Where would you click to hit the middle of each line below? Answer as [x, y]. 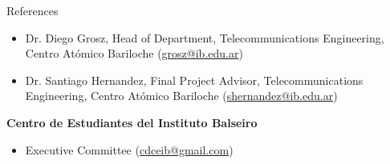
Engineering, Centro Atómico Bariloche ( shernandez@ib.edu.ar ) [181, 96]
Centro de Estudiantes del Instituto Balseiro [132, 122]
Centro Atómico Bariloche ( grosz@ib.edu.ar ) [134, 53]
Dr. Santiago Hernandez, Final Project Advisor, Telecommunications [194, 80]
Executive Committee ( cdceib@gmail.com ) [129, 149]
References [32, 10]
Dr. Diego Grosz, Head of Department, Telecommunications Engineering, [205, 37]
